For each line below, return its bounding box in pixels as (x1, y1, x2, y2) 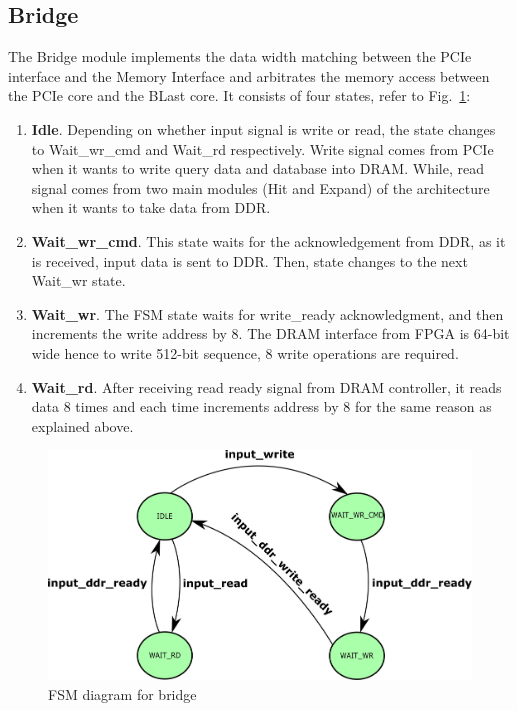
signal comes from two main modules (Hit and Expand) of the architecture (31, 177, 490, 198)
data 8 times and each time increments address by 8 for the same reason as (31, 396, 492, 417)
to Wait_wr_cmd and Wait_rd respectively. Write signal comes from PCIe (31, 138, 494, 159)
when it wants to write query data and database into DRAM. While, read (31, 158, 484, 179)
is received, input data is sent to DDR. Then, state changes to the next (31, 250, 468, 271)
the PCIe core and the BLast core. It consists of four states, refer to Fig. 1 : (8, 85, 471, 106)
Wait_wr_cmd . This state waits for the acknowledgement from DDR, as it (31, 230, 506, 251)
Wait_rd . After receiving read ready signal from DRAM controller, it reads (31, 376, 502, 397)
